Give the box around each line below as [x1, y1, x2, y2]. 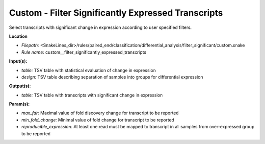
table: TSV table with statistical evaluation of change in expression [21, 67, 156, 73]
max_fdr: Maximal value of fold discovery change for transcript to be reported [21, 110, 179, 116]
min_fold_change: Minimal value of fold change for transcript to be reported [21, 117, 174, 122]
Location [9, 33, 28, 39]
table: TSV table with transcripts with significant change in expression [21, 92, 163, 98]
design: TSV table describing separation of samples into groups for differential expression [21, 74, 203, 80]
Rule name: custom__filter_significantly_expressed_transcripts [21, 49, 147, 55]
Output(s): [9, 83, 31, 89]
